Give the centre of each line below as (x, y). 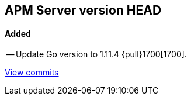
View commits (32, 73)
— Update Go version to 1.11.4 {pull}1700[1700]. (96, 54)
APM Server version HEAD (83, 10)
